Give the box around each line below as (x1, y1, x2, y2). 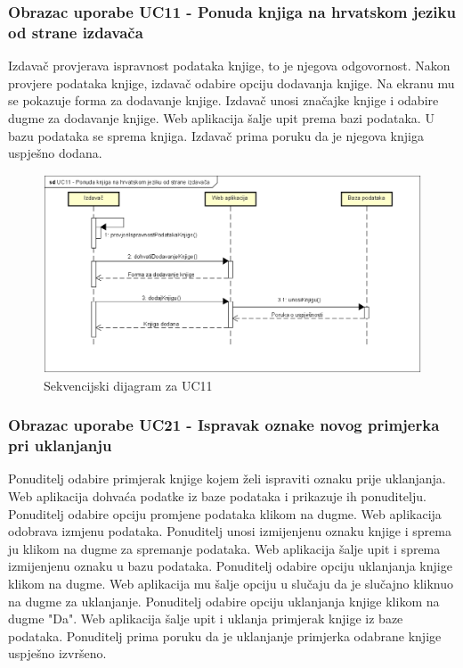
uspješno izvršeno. (8, 644, 107, 663)
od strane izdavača (8, 21, 143, 43)
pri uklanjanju (8, 434, 112, 457)
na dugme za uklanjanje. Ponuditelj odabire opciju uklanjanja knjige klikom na (8, 591, 440, 610)
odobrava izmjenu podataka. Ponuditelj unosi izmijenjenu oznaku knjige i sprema (8, 522, 451, 540)
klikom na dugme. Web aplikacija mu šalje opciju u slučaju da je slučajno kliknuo (8, 573, 454, 592)
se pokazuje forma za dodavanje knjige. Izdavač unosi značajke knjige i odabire (8, 91, 439, 110)
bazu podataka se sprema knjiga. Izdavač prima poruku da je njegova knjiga (8, 126, 424, 144)
